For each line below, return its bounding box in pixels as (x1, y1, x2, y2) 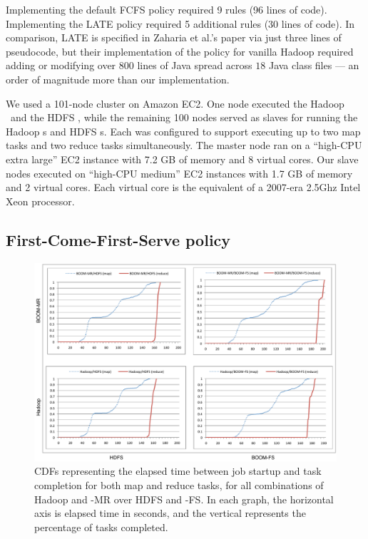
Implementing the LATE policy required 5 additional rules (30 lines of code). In (6, 16, 355, 31)
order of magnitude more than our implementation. (6, 71, 230, 86)
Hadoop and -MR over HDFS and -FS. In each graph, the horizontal (34, 491, 334, 506)
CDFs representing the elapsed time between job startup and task (34, 463, 322, 478)
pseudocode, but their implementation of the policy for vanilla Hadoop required (6, 43, 354, 58)
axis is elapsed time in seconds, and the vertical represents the (34, 505, 306, 520)
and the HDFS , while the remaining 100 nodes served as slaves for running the (10, 110, 358, 125)
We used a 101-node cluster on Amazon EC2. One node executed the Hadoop (6, 96, 344, 111)
